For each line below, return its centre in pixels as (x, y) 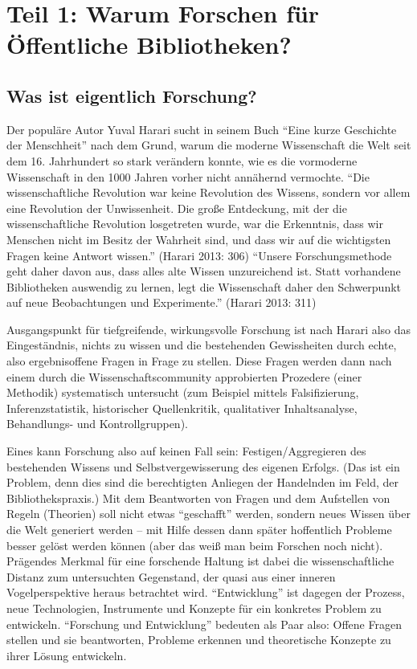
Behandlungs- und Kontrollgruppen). (97, 424)
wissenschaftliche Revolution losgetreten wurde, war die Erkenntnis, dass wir (195, 224)
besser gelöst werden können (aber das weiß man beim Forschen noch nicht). (195, 545)
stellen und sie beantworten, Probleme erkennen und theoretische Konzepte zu (199, 640)
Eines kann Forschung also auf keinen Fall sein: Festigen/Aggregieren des (186, 451)
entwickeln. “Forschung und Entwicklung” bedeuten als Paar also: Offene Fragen (204, 624)
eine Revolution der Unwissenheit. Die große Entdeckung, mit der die (177, 208)
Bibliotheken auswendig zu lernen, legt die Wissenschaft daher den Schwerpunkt (204, 286)
